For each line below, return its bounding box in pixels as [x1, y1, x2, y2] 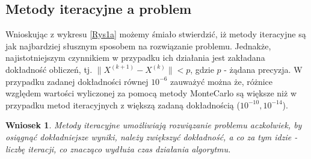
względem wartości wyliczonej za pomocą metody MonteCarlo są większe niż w [5, 87, 297, 99]
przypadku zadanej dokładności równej [5, 75, 149, 87]
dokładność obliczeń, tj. [5, 63, 93, 75]
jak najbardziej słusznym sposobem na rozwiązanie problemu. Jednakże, [5, 39, 271, 52]
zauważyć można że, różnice [170, 75, 273, 87]
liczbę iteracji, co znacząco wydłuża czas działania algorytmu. [5, 142, 231, 155]
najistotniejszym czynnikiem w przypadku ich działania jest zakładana [5, 51, 265, 64]
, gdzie [190, 63, 214, 75]
